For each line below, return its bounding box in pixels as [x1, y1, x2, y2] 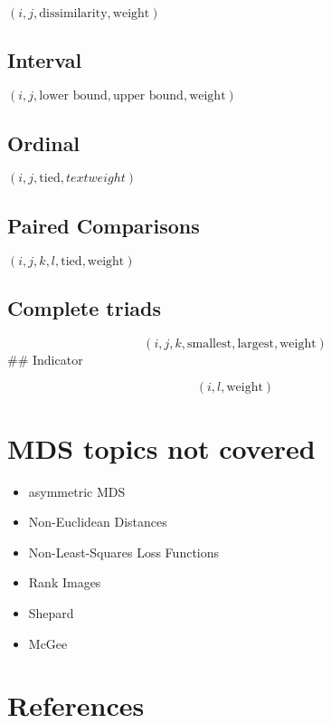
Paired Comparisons [7, 211, 200, 239]
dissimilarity [39, 7, 108, 20]
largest [237, 337, 274, 350]
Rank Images [28, 573, 101, 592]
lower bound [39, 90, 108, 103]
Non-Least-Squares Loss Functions [28, 542, 220, 561]
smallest [187, 337, 232, 350]
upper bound [113, 90, 184, 103]
